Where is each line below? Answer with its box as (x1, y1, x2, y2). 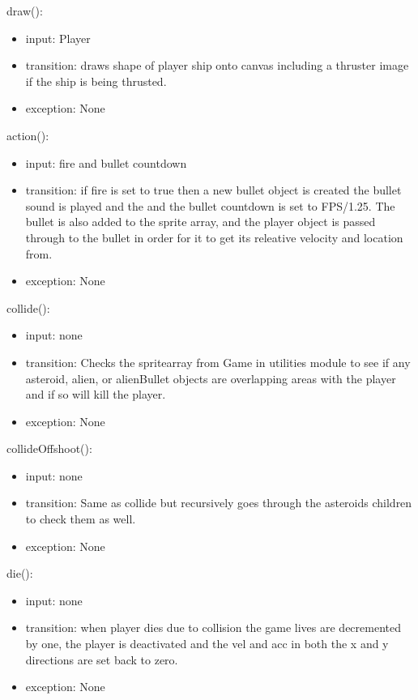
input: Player (25, 29, 91, 46)
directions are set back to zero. (25, 651, 178, 668)
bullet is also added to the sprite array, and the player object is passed (25, 213, 376, 230)
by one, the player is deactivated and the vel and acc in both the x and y (25, 635, 389, 652)
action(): (6, 126, 49, 143)
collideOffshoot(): (6, 440, 92, 457)
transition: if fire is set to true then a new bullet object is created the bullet (25, 181, 402, 198)
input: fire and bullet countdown (25, 154, 187, 171)
